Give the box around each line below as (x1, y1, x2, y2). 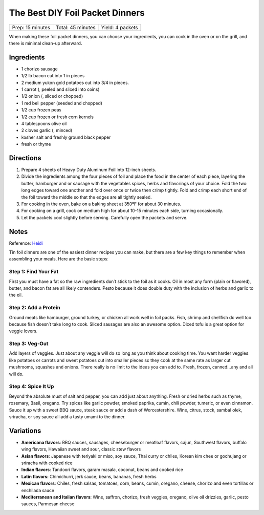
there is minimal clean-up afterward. (9, 40, 83, 46)
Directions (9, 154, 42, 162)
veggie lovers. (9, 328, 38, 334)
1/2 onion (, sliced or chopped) (21, 93, 83, 99)
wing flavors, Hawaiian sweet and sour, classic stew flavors (21, 446, 141, 452)
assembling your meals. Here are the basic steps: (9, 256, 109, 262)
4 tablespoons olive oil (21, 120, 67, 127)
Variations (9, 427, 42, 435)
